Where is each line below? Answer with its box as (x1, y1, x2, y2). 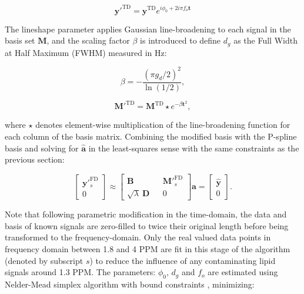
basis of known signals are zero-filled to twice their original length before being (5, 219, 289, 232)
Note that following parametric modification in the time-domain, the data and (5, 208, 287, 220)
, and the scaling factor (46, 34, 130, 47)
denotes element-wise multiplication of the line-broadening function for (35, 118, 290, 131)
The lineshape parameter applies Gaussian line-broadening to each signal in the (5, 22, 291, 35)
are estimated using (208, 266, 278, 278)
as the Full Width (233, 34, 298, 47)
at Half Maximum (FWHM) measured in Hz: (5, 46, 167, 58)
